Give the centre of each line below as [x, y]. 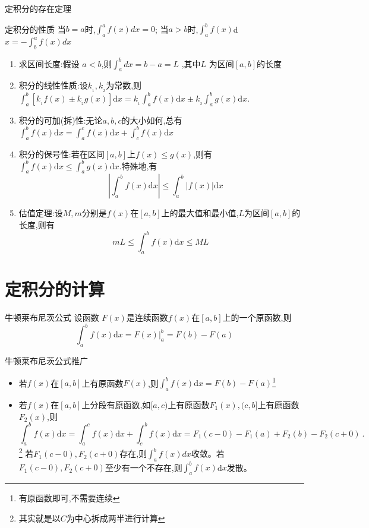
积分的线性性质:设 [53, 85]
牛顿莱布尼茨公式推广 [46, 360]
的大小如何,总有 [152, 120]
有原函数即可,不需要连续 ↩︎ [69, 498]
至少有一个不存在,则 [143, 467]
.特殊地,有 [138, 165]
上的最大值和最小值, [200, 213]
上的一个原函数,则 [257, 317]
